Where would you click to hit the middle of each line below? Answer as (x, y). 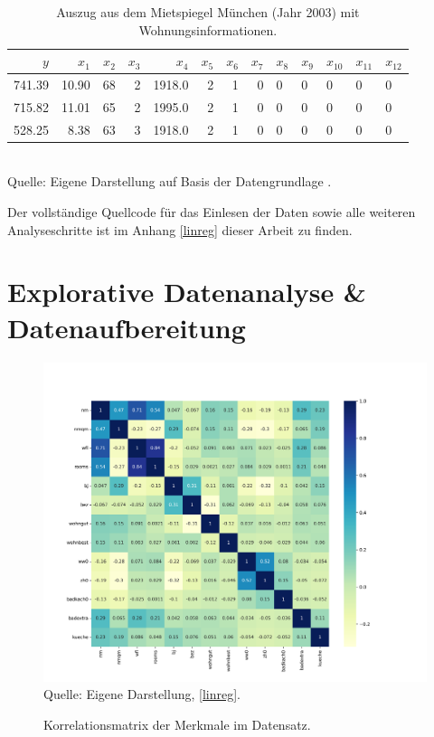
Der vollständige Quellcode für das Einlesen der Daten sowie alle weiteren (212, 212)
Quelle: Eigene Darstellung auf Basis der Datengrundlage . (170, 181)
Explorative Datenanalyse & (187, 292)
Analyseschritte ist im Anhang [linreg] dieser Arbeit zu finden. (180, 229)
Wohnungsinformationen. (208, 29)
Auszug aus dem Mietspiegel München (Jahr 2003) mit (208, 12)
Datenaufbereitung (127, 327)
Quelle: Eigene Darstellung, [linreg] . (142, 694)
